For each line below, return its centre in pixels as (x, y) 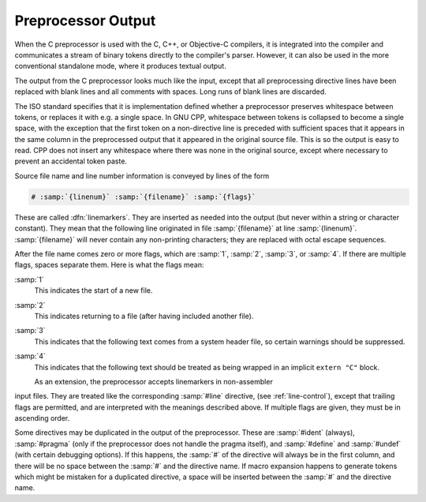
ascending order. (42, 418)
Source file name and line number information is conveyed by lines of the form (142, 176)
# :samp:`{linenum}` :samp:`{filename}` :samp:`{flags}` (144, 197)
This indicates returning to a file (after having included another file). (144, 316)
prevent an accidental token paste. (71, 161)
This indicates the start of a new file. (93, 290)
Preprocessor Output (85, 21)
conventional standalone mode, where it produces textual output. (120, 66)
